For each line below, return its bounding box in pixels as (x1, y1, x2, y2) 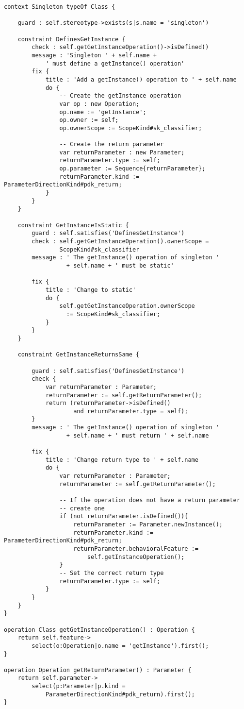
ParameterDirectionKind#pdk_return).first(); (45, 691, 195, 698)
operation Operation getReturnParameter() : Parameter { (4, 666, 192, 674)
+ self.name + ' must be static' (66, 262, 174, 269)
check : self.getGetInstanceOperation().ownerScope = (32, 238, 209, 245)
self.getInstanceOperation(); (87, 553, 185, 560)
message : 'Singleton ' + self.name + (32, 51, 157, 59)
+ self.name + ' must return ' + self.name (66, 432, 209, 439)
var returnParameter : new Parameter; (59, 149, 185, 156)
